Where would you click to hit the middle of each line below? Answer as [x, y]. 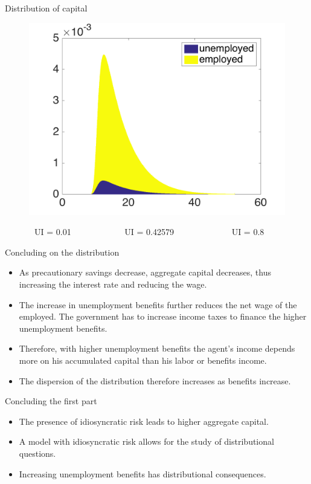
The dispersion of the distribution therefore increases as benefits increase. [155, 380]
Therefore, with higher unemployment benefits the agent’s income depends [157, 348]
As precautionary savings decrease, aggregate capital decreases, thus [145, 272]
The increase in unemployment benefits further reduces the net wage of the [158, 304]
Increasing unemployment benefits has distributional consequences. [143, 473]
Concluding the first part [51, 401]
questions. [37, 453]
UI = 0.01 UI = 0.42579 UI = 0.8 [149, 232]
